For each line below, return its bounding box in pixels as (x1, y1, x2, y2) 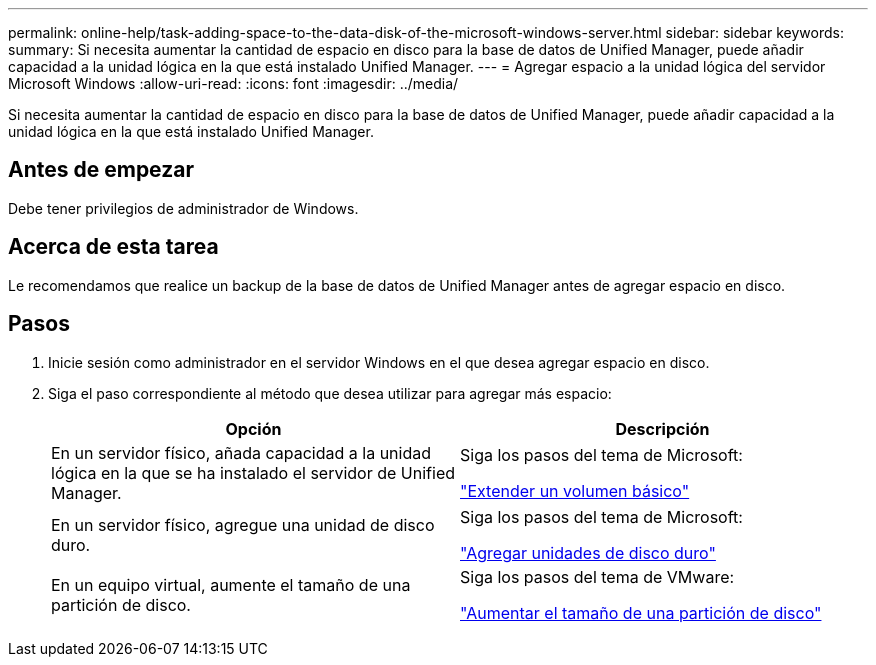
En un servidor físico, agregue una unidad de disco (51, 514, 435, 535)
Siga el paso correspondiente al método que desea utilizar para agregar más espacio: (48, 384, 612, 402)
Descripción (615, 418, 710, 439)
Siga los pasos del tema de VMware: (460, 566, 735, 587)
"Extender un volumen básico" (460, 480, 690, 501)
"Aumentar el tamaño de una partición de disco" (460, 602, 822, 623)
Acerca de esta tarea (8, 234, 219, 260)
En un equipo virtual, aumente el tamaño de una (51, 574, 411, 595)
